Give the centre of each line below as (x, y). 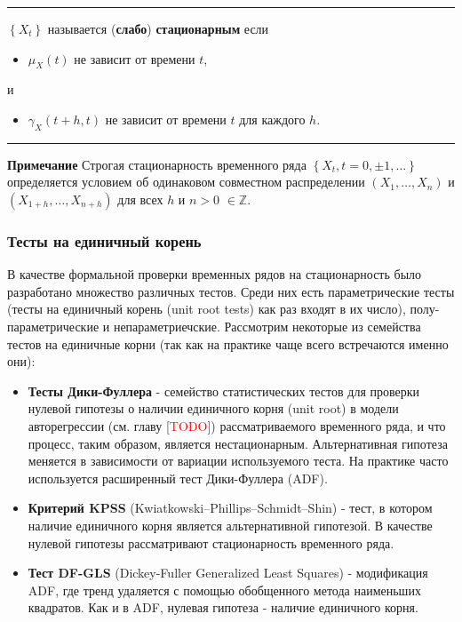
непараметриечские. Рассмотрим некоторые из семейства (267, 326)
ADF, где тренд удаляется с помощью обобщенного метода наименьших (224, 590)
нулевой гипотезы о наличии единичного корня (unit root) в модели (213, 408)
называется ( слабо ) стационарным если (158, 28)
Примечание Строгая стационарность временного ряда (157, 164)
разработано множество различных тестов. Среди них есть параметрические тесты (231, 291)
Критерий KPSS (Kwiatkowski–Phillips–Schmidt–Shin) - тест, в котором (230, 508)
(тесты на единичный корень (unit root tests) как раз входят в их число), (207, 309)
